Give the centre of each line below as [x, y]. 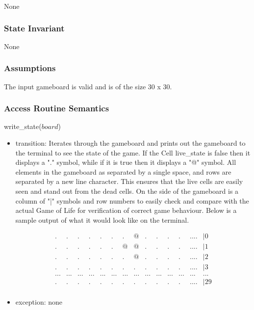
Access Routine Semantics [57, 108]
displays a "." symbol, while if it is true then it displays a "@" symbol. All [126, 162]
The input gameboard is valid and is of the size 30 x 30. [88, 86]
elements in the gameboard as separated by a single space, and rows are [123, 171]
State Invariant [34, 28]
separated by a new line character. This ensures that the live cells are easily [129, 181]
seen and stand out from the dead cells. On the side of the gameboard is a [127, 191]
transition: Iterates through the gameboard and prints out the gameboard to [130, 143]
